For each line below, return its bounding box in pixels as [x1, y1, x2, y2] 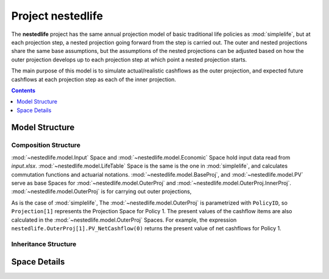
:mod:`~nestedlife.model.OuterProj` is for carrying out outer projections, [11, 188, 192, 195]
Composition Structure [11, 141, 80, 149]
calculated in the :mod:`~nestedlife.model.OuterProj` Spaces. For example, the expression [11, 216, 237, 224]
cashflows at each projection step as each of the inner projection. [11, 76, 177, 83]
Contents [11, 87, 36, 94]
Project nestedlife [11, 9, 104, 23]
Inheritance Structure [11, 239, 77, 248]
